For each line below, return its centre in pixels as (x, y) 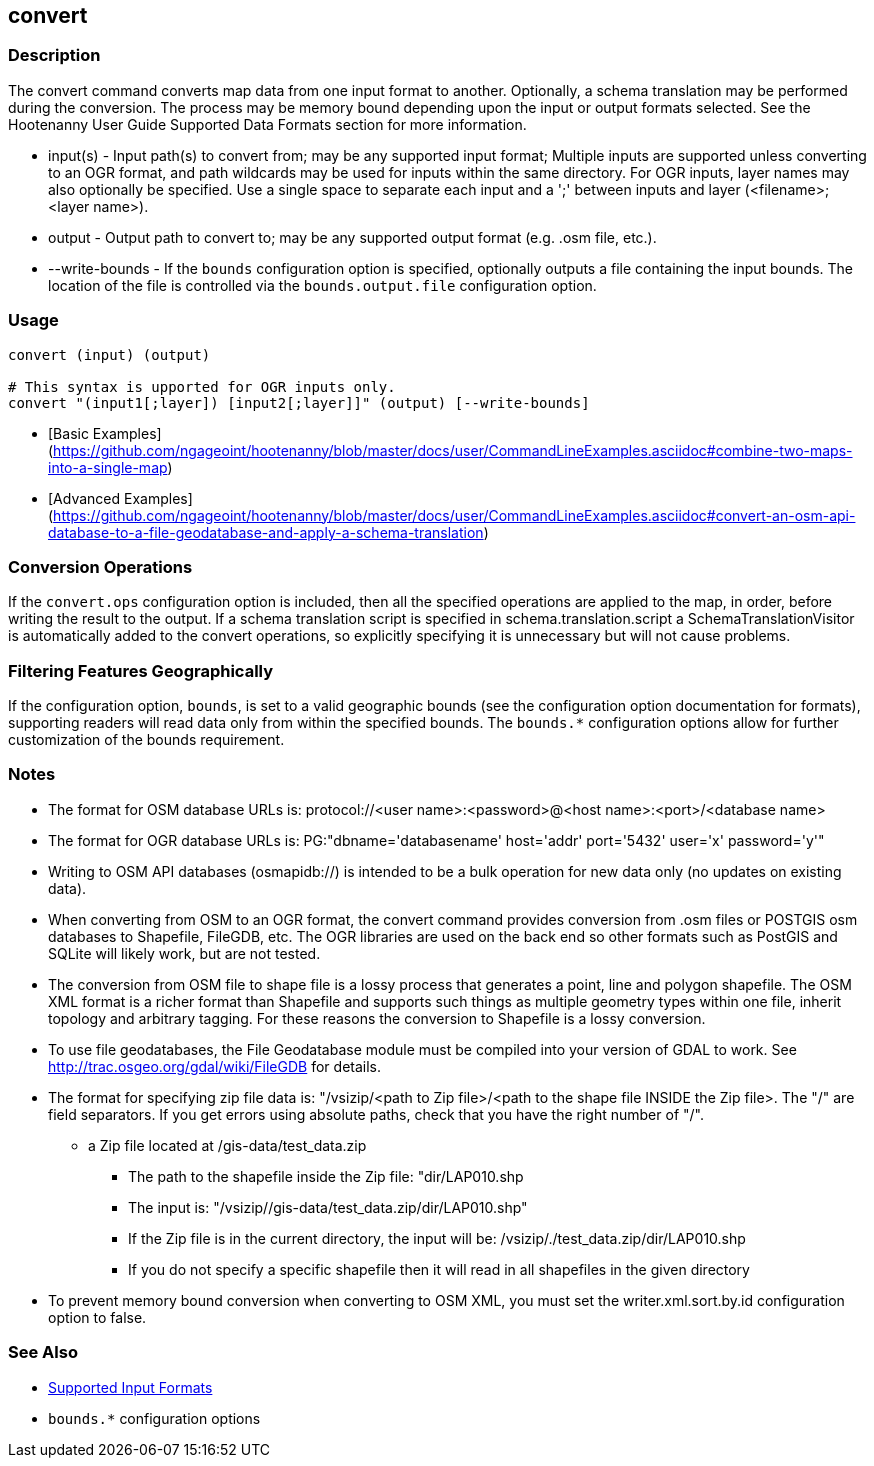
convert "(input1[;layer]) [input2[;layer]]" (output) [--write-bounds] (299, 402)
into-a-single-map (108, 467)
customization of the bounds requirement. (146, 740)
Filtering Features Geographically (141, 670)
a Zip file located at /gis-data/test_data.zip (227, 1145)
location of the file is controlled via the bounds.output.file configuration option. (322, 285)
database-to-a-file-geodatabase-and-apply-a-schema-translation (266, 532)
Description (54, 55)
